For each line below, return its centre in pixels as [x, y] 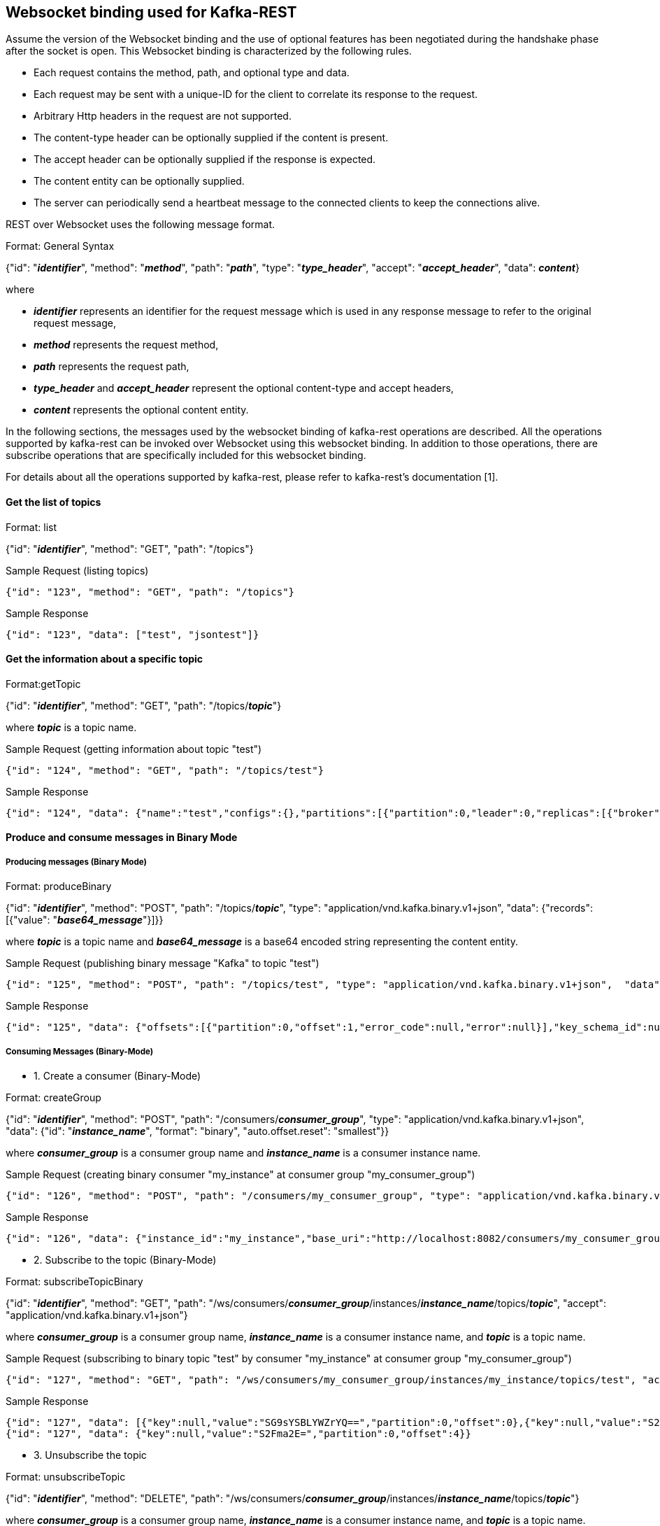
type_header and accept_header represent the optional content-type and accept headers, [244, 388]
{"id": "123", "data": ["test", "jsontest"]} [132, 634]
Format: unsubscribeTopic [66, 1477]
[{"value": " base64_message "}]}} [85, 920]
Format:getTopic [43, 684]
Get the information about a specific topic [105, 659]
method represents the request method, [126, 345]
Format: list [31, 527]
